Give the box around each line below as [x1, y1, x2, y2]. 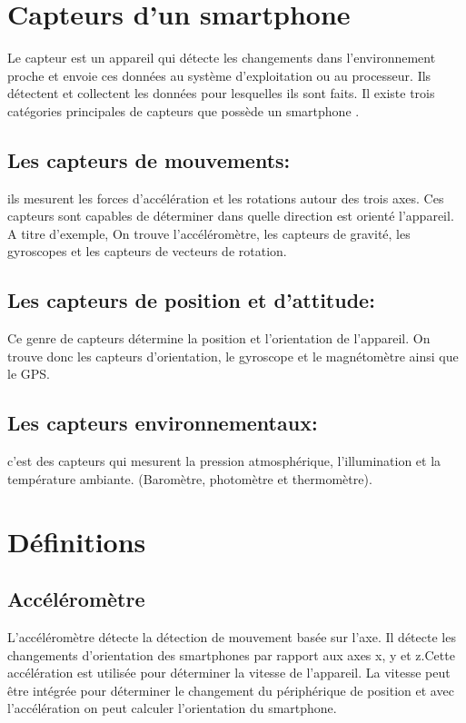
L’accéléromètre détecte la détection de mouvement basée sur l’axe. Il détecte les [7, 628, 456, 647]
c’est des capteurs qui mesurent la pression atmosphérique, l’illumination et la [7, 451, 441, 470]
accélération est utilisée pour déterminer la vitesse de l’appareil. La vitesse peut [7, 663, 451, 682]
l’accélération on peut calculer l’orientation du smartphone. [7, 698, 337, 718]
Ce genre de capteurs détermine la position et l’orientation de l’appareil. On [7, 329, 431, 348]
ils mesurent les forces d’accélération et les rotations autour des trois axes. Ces [7, 188, 444, 207]
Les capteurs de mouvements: [7, 145, 291, 173]
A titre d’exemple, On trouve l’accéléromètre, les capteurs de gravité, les [7, 223, 411, 243]
